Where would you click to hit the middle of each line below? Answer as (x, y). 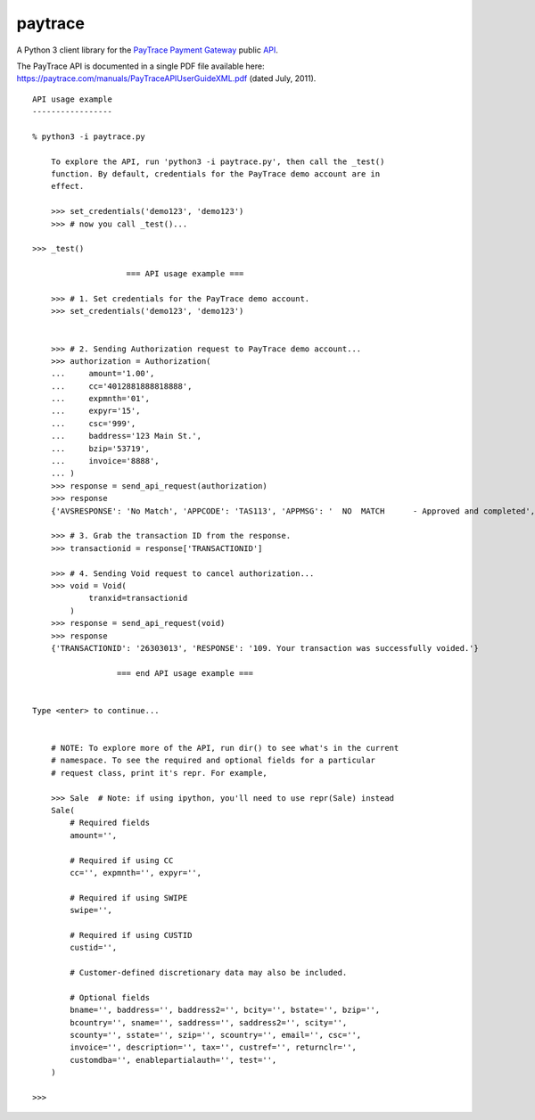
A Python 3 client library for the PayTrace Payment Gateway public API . (147, 50)
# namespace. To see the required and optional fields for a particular (213, 761)
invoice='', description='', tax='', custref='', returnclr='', (213, 1047)
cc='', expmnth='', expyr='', (136, 873)
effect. (67, 186)
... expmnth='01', (100, 399)
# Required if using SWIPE (129, 898)
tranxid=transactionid (138, 598)
